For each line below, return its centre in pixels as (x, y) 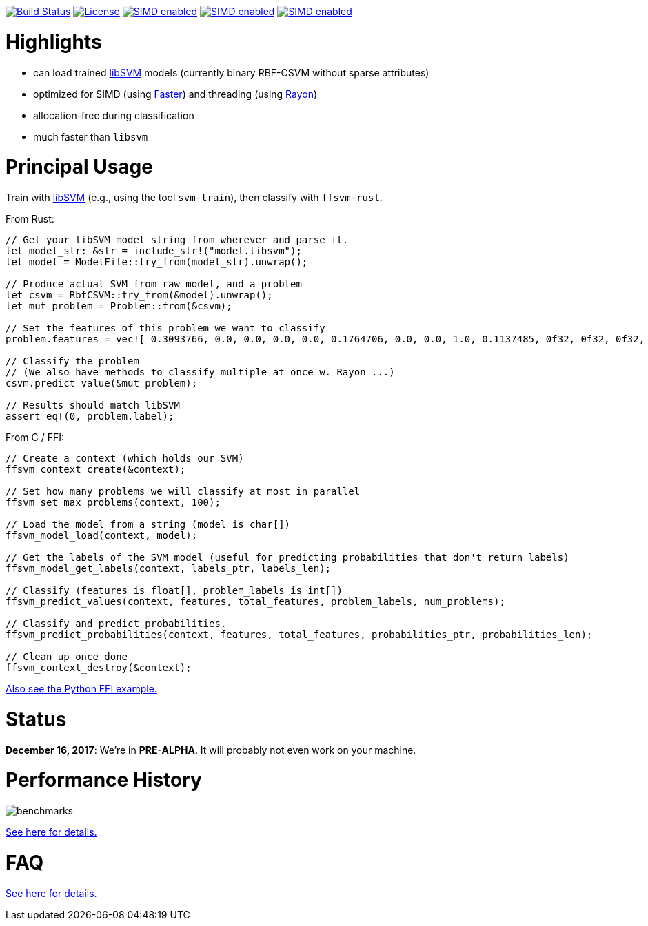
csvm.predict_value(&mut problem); (102, 383)
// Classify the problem (72, 361)
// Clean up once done (67, 657)
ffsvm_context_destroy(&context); (99, 668)
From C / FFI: (35, 437)
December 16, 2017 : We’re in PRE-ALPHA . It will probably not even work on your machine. (211, 750)
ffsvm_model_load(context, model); (102, 535)
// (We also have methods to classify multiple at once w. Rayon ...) (200, 372)
